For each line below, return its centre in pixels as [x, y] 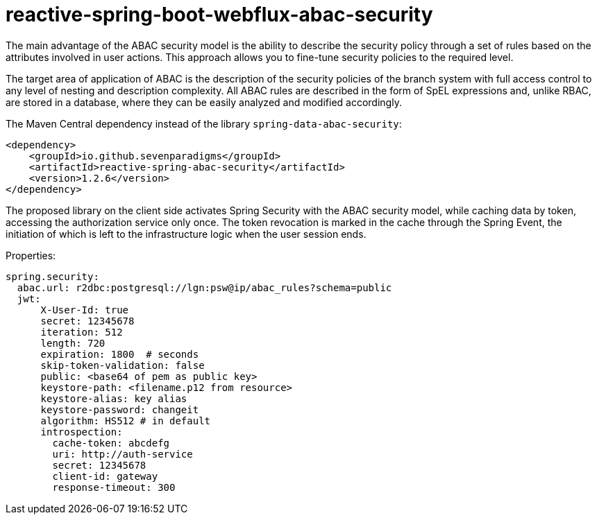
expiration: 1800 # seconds [120, 354]
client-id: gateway [105, 476]
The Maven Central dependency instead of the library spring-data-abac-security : [204, 123]
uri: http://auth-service [123, 454]
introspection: [82, 432]
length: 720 [73, 343]
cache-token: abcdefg [111, 443]
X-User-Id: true [85, 310]
